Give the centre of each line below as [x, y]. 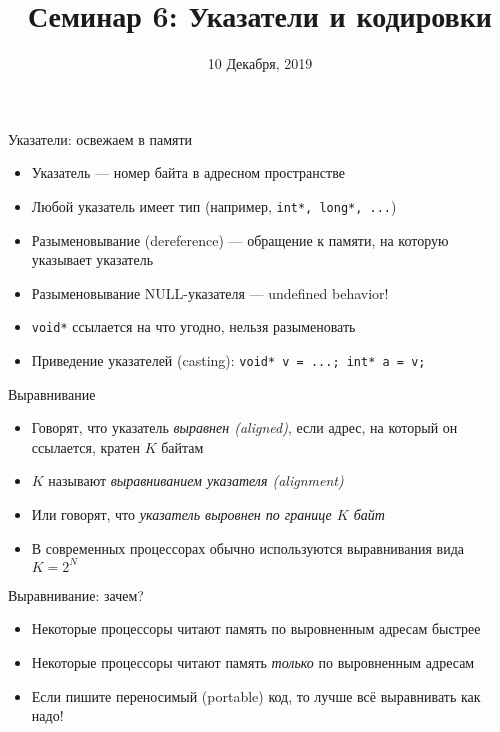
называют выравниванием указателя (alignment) [196, 480]
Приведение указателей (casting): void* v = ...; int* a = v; [228, 360]
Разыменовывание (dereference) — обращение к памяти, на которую [240, 239]
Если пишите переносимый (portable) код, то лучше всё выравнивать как [256, 695]
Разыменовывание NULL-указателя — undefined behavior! [210, 292]
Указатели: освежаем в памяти [100, 138]
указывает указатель [92, 259]
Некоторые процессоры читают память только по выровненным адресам [253, 661]
